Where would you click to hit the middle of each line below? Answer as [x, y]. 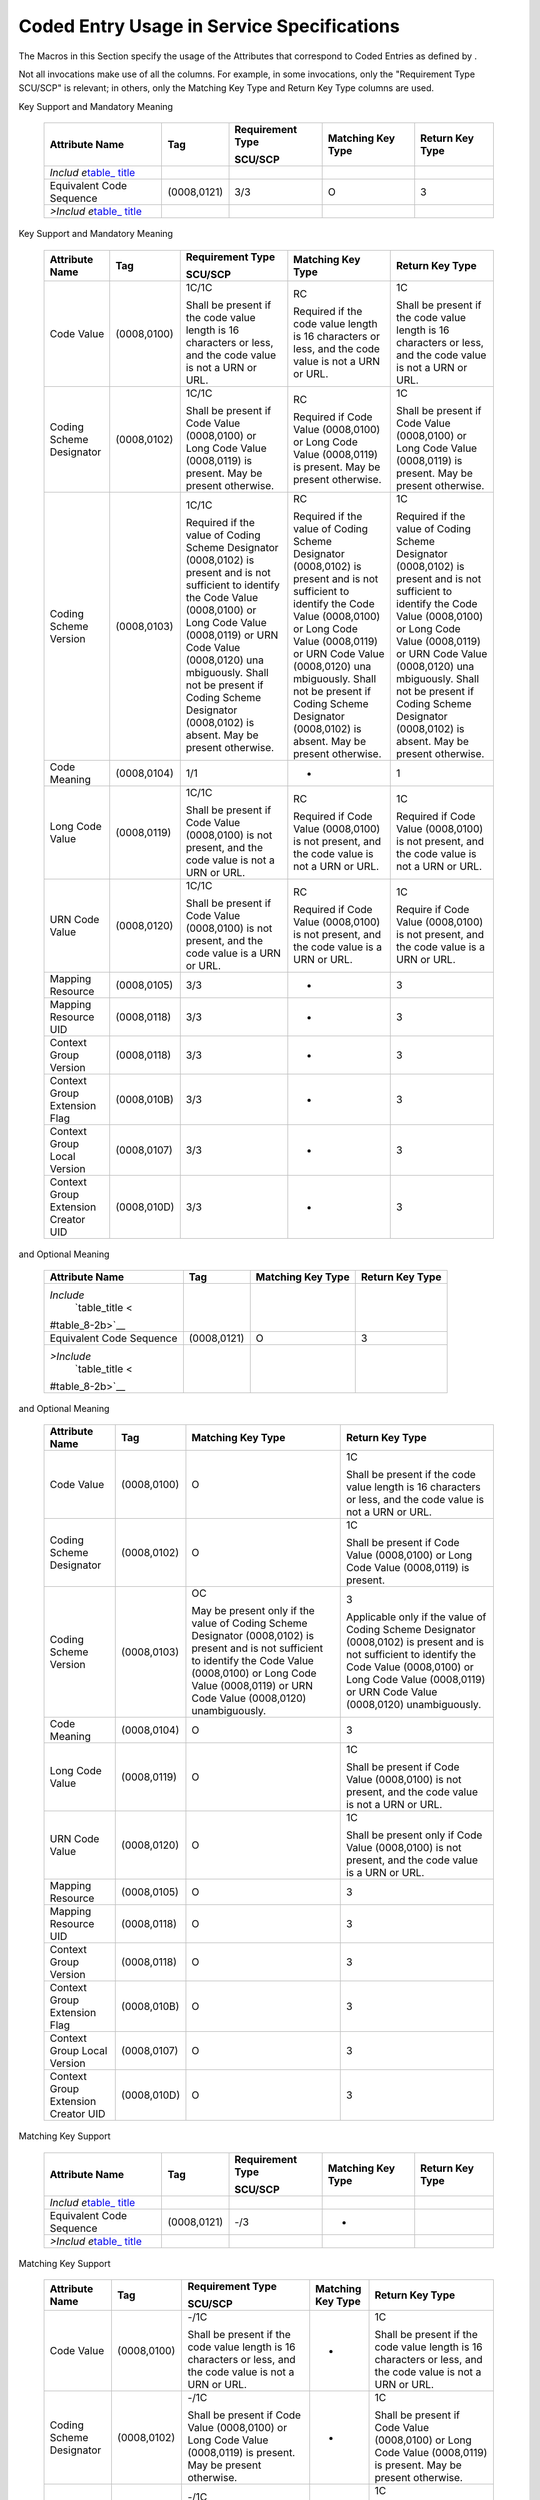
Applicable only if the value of [416, 1617]
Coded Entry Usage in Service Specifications [209, 26]
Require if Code [433, 909]
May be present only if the [253, 1611]
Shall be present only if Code [414, 1835]
